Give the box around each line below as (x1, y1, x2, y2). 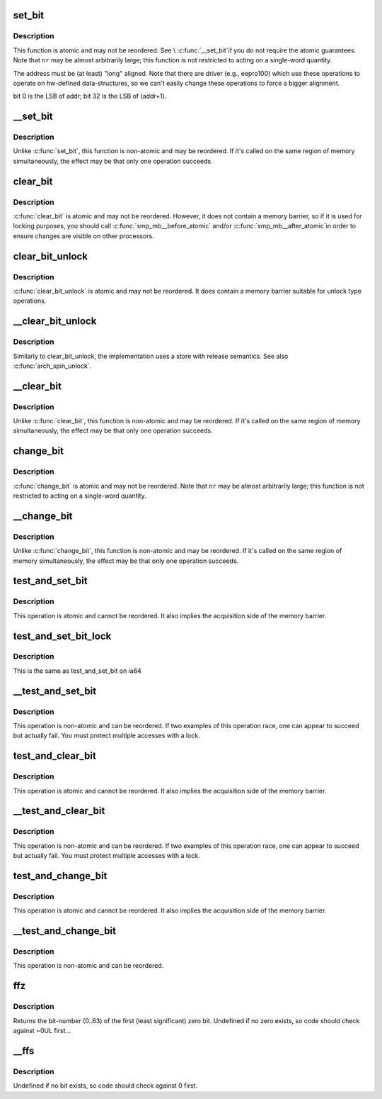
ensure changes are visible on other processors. (13, 231, 155, 240)
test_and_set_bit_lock (13, 630, 112, 642)
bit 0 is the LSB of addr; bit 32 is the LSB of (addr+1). (13, 92, 167, 101)
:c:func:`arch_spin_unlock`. (13, 362, 92, 370)
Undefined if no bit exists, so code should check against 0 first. (13, 1081, 198, 1090)
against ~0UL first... (13, 1026, 71, 1034)
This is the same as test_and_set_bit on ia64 (13, 666, 141, 675)
